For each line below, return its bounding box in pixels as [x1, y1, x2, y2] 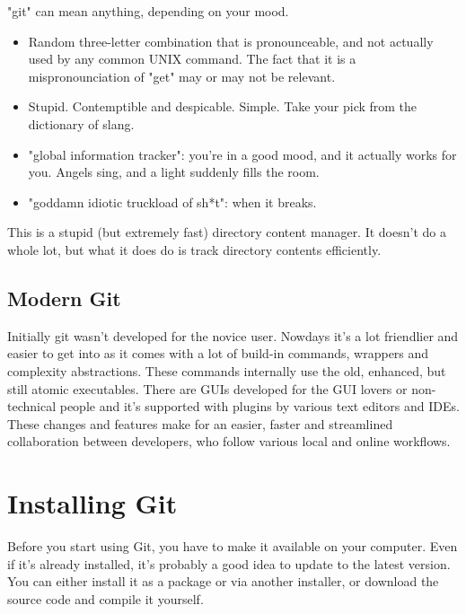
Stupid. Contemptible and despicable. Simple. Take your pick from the [28, 97, 418, 116]
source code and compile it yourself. [7, 589, 204, 608]
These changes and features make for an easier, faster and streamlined [7, 414, 393, 433]
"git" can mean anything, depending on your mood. [7, 2, 289, 20]
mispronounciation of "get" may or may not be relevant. [28, 66, 336, 85]
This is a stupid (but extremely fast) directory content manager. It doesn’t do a [7, 223, 446, 241]
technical [7, 397, 57, 416]
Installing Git [7, 485, 178, 522]
